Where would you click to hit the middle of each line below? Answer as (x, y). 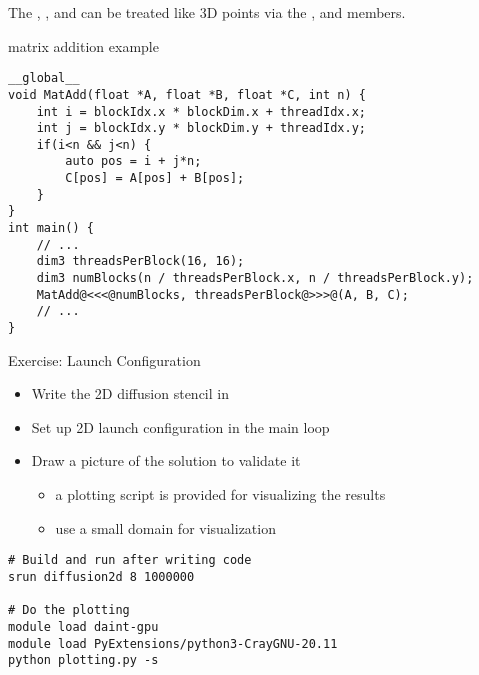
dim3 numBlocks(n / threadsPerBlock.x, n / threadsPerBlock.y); (255, 278)
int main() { (51, 228)
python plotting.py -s (83, 660)
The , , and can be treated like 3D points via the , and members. (207, 12)
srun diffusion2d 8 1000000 (101, 576)
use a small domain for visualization (165, 527)
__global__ (44, 78)
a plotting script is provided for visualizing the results (220, 494)
